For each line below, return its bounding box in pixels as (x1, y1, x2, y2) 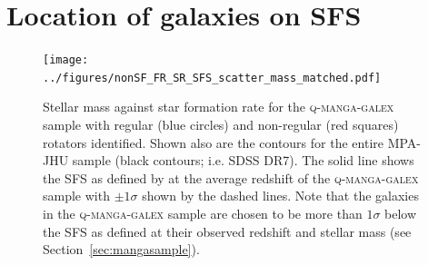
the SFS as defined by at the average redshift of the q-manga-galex (43, 168, 419, 187)
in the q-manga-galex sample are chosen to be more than (43, 204, 363, 222)
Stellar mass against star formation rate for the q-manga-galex (43, 97, 394, 116)
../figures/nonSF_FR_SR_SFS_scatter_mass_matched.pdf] (43, 71, 382, 84)
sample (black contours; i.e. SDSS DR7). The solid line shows (72, 151, 414, 170)
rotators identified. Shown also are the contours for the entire (43, 132, 383, 152)
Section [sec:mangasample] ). (43, 240, 200, 259)
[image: (43, 54, 89, 67)
